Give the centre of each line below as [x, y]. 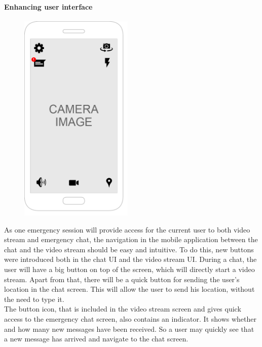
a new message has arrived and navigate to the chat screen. [96, 339]
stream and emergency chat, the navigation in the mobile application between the [131, 239]
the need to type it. [34, 299]
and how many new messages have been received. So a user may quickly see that [129, 329]
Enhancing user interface [48, 6]
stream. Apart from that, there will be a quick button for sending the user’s [122, 279]
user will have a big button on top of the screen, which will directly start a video [129, 269]
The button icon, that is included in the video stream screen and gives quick [123, 309]
